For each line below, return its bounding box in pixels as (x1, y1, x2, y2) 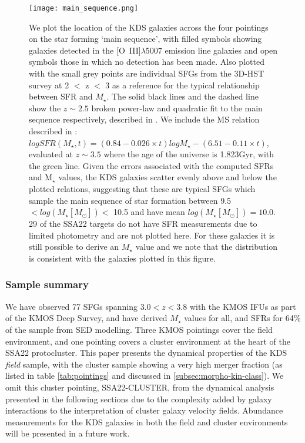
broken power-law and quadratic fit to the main (91, 101, 263, 114)
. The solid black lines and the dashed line (106, 90, 259, 103)
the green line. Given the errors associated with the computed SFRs (29, 159, 274, 171)
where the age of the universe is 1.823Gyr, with (103, 148, 274, 160)
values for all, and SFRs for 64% (184, 312, 301, 324)
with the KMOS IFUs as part (189, 300, 296, 312)
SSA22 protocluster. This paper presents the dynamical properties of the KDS (5, 346, 287, 359)
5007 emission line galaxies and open (145, 44, 278, 56)
